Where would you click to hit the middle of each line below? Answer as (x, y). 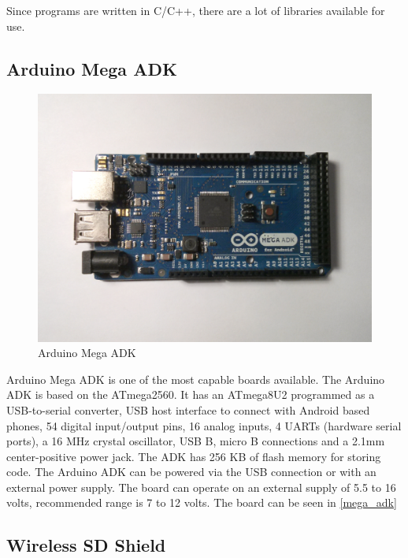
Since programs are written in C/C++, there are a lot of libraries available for (196, 10)
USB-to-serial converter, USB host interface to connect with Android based (188, 409)
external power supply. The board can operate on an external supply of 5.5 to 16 (201, 487)
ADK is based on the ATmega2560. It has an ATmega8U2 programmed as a (191, 394)
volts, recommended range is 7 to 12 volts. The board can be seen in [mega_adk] (202, 502)
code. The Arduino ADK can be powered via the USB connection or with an (191, 472)
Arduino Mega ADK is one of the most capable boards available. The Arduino (196, 379)
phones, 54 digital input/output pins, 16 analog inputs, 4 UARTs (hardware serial (204, 425)
